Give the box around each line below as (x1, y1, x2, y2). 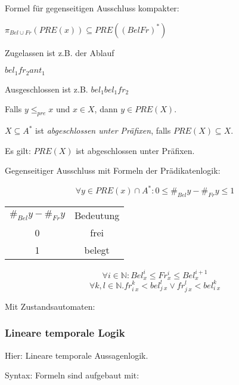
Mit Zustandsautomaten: (5, 300, 95, 312)
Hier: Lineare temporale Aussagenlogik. (5, 349, 148, 361)
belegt (84, 243, 110, 257)
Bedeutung (74, 208, 120, 223)
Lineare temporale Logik (5, 325, 125, 340)
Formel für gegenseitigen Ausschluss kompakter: (5, 2, 179, 14)
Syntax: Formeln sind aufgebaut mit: (5, 369, 139, 381)
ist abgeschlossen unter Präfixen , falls (35, 124, 171, 137)
